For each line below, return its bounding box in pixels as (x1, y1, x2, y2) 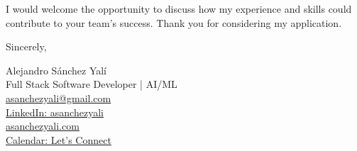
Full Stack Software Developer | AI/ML (6, 77, 177, 91)
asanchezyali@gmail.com (6, 90, 111, 105)
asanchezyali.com (6, 118, 79, 133)
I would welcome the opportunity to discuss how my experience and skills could (6, 1, 352, 16)
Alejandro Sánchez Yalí (6, 62, 107, 77)
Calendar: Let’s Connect (6, 132, 111, 147)
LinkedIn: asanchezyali (6, 104, 104, 119)
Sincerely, (6, 39, 47, 54)
